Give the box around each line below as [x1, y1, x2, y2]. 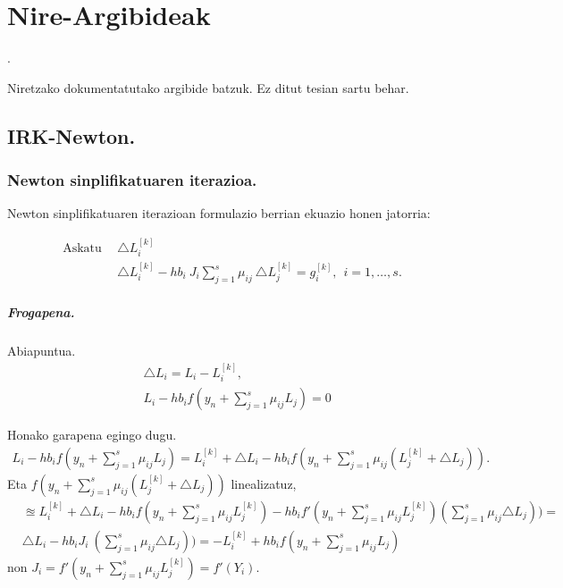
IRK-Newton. [7, 122, 136, 149]
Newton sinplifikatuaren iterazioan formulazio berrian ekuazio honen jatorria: [7, 204, 431, 223]
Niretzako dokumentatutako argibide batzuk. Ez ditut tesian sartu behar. [7, 78, 409, 97]
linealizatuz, [231, 474, 297, 492]
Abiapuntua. [7, 341, 76, 360]
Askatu [63, 241, 102, 255]
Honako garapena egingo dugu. [7, 425, 177, 444]
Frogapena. [7, 303, 75, 322]
